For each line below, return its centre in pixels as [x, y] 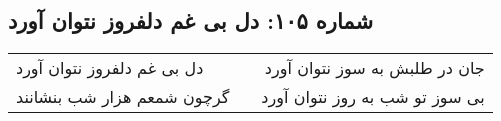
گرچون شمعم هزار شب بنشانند [123, 97]
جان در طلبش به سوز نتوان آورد [374, 68]
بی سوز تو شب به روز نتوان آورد [373, 97]
